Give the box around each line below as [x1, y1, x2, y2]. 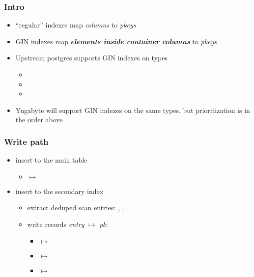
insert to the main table [15, 155, 87, 165]
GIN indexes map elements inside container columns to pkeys [15, 36, 217, 46]
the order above [15, 114, 63, 125]
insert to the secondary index [15, 186, 104, 196]
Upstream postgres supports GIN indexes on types [15, 53, 168, 63]
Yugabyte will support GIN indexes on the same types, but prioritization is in [15, 105, 250, 115]
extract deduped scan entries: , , [27, 202, 124, 213]
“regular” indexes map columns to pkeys [15, 20, 136, 30]
